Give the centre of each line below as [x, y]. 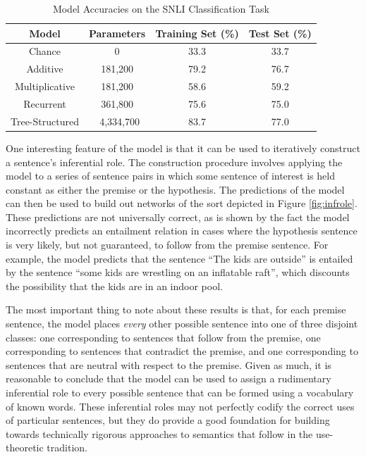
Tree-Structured [45, 121]
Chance [45, 51]
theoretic [25, 447]
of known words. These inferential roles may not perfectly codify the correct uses [180, 406]
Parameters [117, 33]
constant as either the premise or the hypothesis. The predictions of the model [175, 189]
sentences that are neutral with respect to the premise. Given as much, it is [169, 364]
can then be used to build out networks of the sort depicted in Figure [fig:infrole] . [182, 203]
